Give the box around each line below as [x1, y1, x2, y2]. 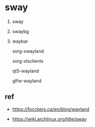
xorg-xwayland [12, 48, 44, 54]
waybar [12, 38, 29, 44]
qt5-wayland [12, 68, 39, 74]
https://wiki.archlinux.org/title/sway [12, 116, 87, 122]
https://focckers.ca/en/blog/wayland [12, 106, 90, 112]
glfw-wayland [12, 78, 42, 84]
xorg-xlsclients [12, 58, 44, 64]
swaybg [12, 28, 29, 34]
